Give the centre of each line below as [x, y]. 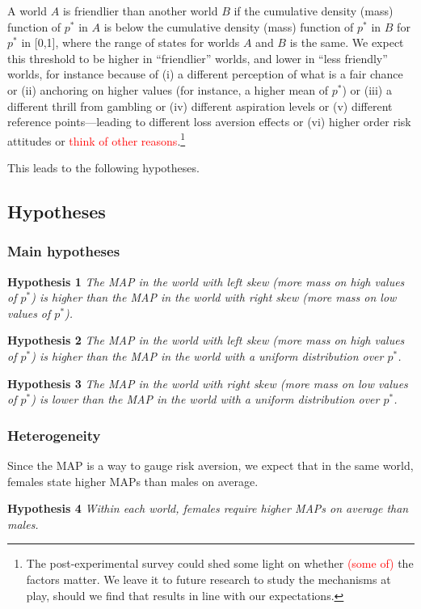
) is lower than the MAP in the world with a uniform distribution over [205, 399]
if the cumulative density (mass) [314, 11]
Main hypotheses [64, 251]
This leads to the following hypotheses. [103, 167]
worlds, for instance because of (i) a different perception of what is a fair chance [205, 74]
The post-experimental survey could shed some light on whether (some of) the [220, 563]
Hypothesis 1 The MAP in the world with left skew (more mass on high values [206, 281]
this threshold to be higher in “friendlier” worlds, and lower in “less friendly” [198, 58]
